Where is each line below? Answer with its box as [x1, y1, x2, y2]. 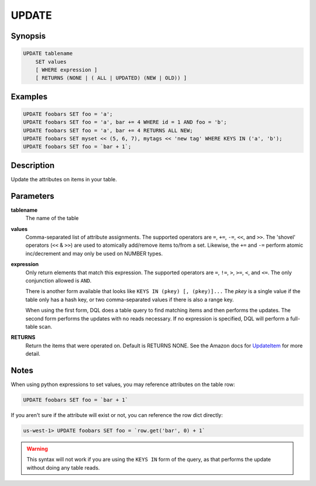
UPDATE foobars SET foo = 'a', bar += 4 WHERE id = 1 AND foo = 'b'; [23, 119, 227, 126]
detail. [25, 350, 41, 357]
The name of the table [25, 215, 79, 222]
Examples [11, 91, 48, 102]
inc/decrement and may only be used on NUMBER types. [25, 250, 163, 257]
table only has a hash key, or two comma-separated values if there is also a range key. [25, 296, 234, 303]
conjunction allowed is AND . [25, 277, 92, 284]
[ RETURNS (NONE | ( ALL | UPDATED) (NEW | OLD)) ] [35, 75, 187, 81]
